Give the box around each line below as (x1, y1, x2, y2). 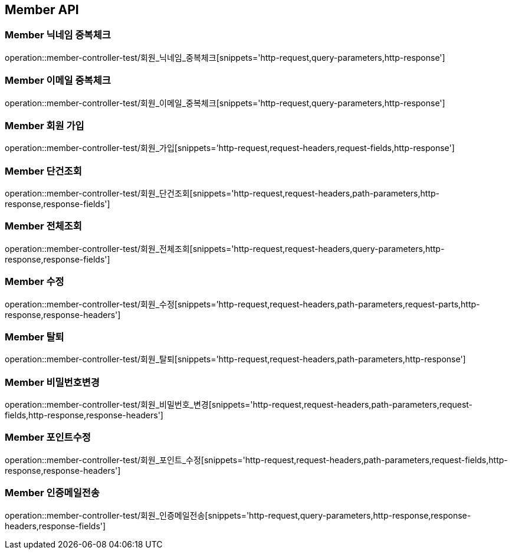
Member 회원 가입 (5, 119, 84, 132)
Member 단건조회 (5, 165, 82, 177)
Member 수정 (5, 276, 64, 288)
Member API (5, 2, 79, 17)
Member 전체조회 (5, 220, 82, 232)
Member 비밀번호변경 (5, 376, 100, 388)
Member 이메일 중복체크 (5, 74, 111, 87)
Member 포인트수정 (5, 431, 91, 444)
